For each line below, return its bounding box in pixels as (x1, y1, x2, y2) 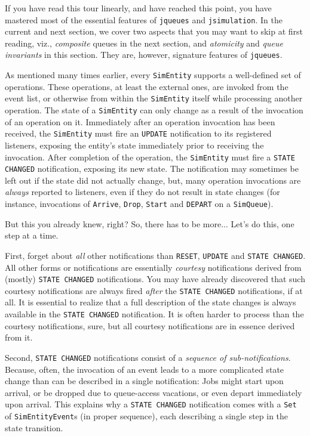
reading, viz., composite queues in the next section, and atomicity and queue (5, 36, 283, 49)
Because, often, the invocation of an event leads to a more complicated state (5, 363, 284, 375)
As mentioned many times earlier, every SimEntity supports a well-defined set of (5, 69, 301, 81)
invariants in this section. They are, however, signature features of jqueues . (5, 48, 283, 61)
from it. (5, 331, 33, 344)
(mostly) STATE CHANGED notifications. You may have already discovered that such (5, 273, 305, 285)
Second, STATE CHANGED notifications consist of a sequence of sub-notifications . (5, 351, 291, 363)
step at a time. (5, 229, 59, 242)
